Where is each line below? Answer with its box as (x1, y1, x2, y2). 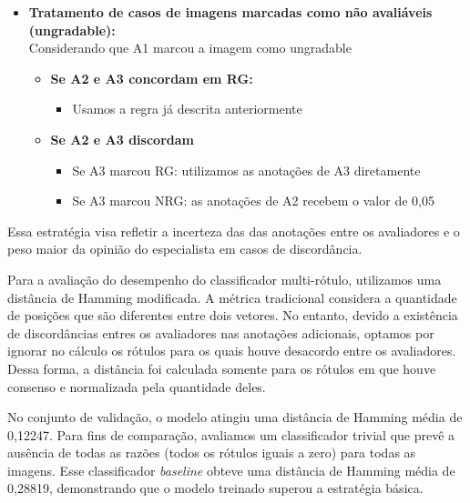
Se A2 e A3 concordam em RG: (50, 68, 253, 87)
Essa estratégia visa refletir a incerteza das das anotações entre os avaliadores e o (7, 221, 460, 240)
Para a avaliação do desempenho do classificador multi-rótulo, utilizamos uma (7, 269, 442, 288)
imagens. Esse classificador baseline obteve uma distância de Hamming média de (7, 460, 455, 479)
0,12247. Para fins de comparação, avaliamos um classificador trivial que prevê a (7, 425, 455, 444)
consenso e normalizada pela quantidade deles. (7, 377, 266, 396)
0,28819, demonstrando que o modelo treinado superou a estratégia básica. (7, 478, 424, 498)
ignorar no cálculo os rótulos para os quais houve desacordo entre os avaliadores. (7, 341, 456, 360)
